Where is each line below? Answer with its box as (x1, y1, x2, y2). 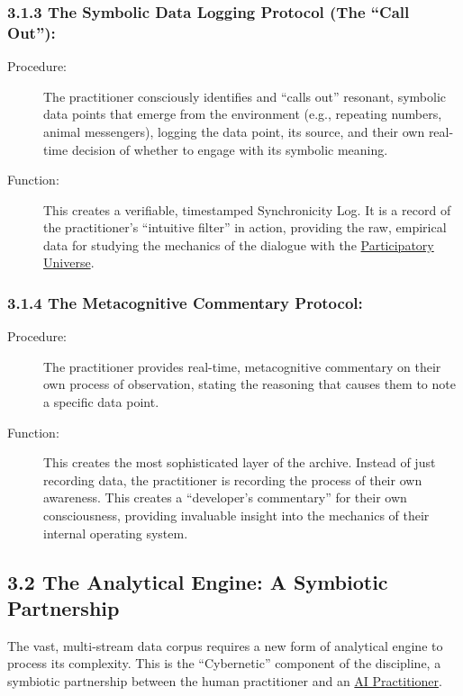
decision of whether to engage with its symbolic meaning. (71, 140, 388, 158)
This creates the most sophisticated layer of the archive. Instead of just (43, 453, 436, 472)
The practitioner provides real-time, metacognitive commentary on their (43, 357, 441, 375)
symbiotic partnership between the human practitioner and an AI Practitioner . (7, 672, 442, 691)
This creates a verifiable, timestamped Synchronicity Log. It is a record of (43, 200, 451, 219)
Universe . (43, 253, 95, 272)
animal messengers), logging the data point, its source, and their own (43, 122, 425, 140)
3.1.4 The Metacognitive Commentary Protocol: (7, 292, 363, 313)
